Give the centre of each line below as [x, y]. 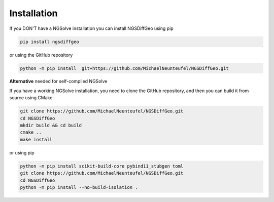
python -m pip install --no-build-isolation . [79, 187]
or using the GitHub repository [41, 55]
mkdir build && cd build [51, 126]
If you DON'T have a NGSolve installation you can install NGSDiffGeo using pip [91, 28]
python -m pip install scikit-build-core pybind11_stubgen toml [102, 166]
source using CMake [31, 98]
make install [36, 139]
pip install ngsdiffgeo [50, 42]
